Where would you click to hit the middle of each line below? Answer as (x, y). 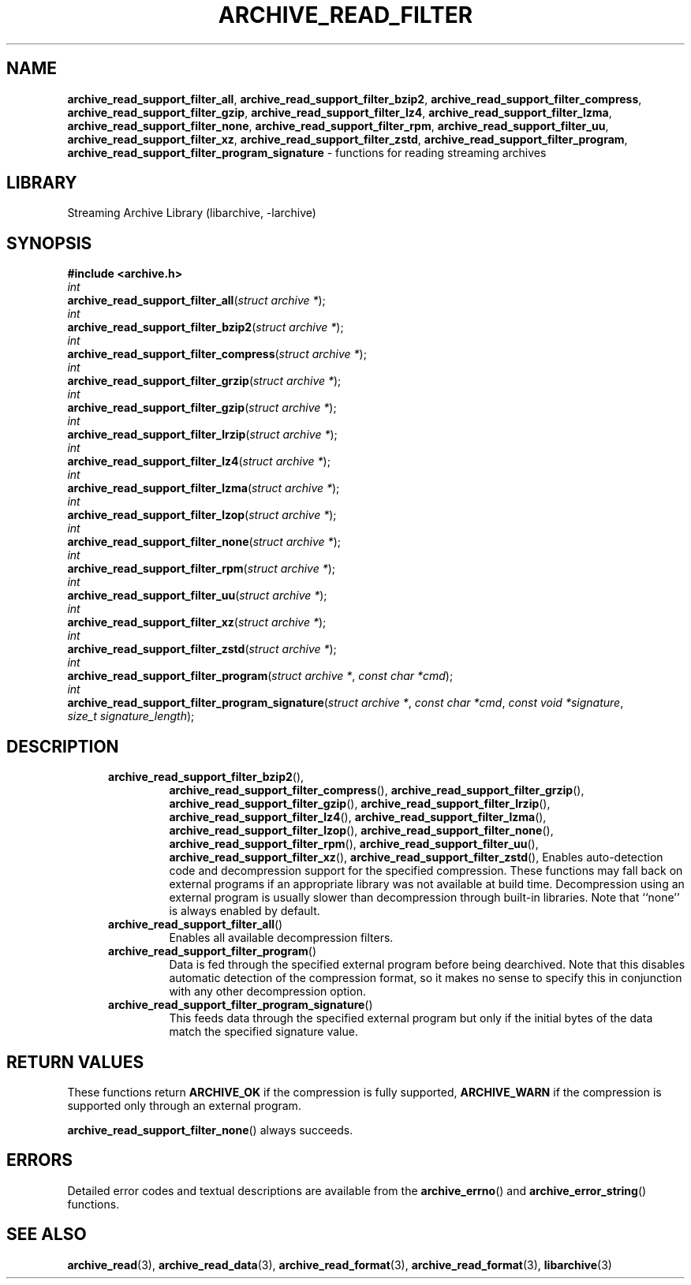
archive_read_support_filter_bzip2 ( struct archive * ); (205, 327)
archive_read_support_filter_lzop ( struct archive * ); (202, 515)
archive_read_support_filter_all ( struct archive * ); (196, 301)
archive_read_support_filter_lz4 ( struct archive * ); (199, 461)
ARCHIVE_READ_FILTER (345, 15)
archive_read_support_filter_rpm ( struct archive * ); (202, 569)
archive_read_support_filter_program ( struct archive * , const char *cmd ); (260, 676)
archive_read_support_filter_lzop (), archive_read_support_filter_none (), (361, 831)
